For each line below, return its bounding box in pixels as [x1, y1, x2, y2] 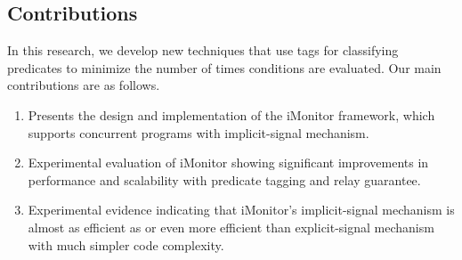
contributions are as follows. [7, 76, 160, 94]
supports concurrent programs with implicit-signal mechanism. [28, 123, 369, 142]
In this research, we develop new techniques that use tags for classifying [7, 41, 399, 60]
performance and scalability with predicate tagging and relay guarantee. [28, 170, 421, 189]
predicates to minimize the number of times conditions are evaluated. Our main [7, 58, 442, 77]
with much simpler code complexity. [28, 235, 224, 254]
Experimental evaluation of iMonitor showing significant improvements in [28, 153, 429, 172]
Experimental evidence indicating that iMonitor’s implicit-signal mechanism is [28, 200, 455, 219]
